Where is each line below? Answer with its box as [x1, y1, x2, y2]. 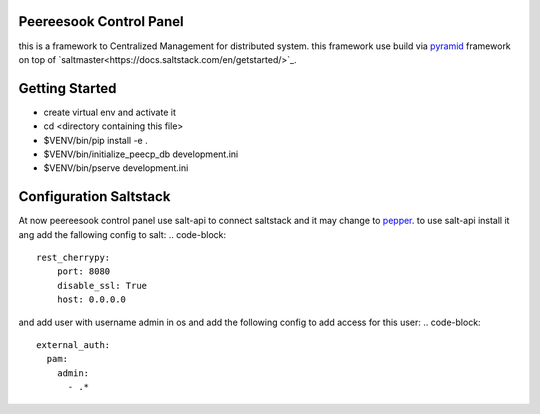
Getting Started [18, 80, 117, 97]
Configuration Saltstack [18, 188, 171, 205]
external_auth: [36, 340, 111, 351]
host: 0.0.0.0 [56, 294, 127, 305]
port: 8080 [56, 266, 111, 277]
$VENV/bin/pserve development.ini [43, 162, 189, 174]
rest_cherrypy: [36, 252, 111, 264]
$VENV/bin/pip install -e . [43, 134, 149, 146]
